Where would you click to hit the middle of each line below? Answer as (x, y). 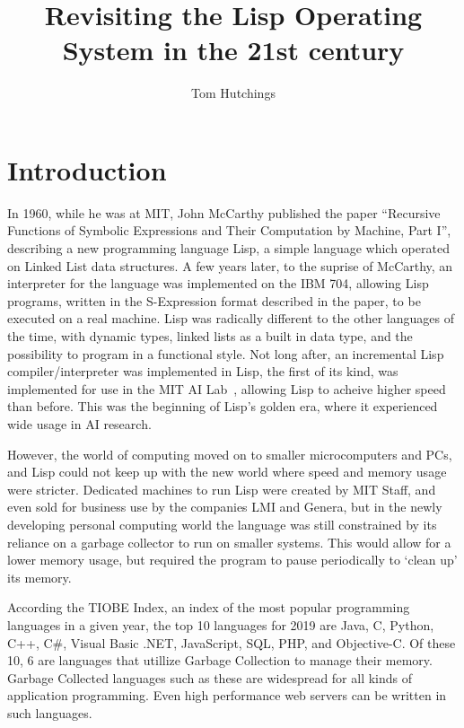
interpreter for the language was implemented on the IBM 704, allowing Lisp (218, 283)
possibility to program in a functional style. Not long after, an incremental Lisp (226, 353)
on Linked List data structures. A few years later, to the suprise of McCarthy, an (230, 265)
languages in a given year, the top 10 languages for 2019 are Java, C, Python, (221, 624)
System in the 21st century (233, 50)
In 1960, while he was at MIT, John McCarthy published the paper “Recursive (224, 212)
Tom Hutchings (233, 93)
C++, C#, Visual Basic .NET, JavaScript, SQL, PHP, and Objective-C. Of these (232, 642)
